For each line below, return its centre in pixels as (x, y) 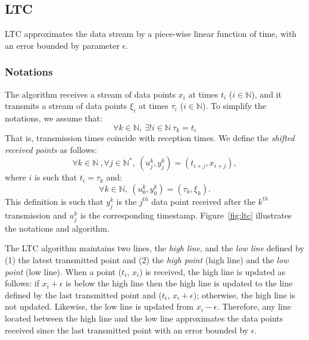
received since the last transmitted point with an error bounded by (127, 330)
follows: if (22, 283)
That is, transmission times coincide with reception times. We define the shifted (150, 138)
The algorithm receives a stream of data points (90, 94)
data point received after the (203, 201)
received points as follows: (51, 149)
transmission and (36, 215)
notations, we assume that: (54, 118)
